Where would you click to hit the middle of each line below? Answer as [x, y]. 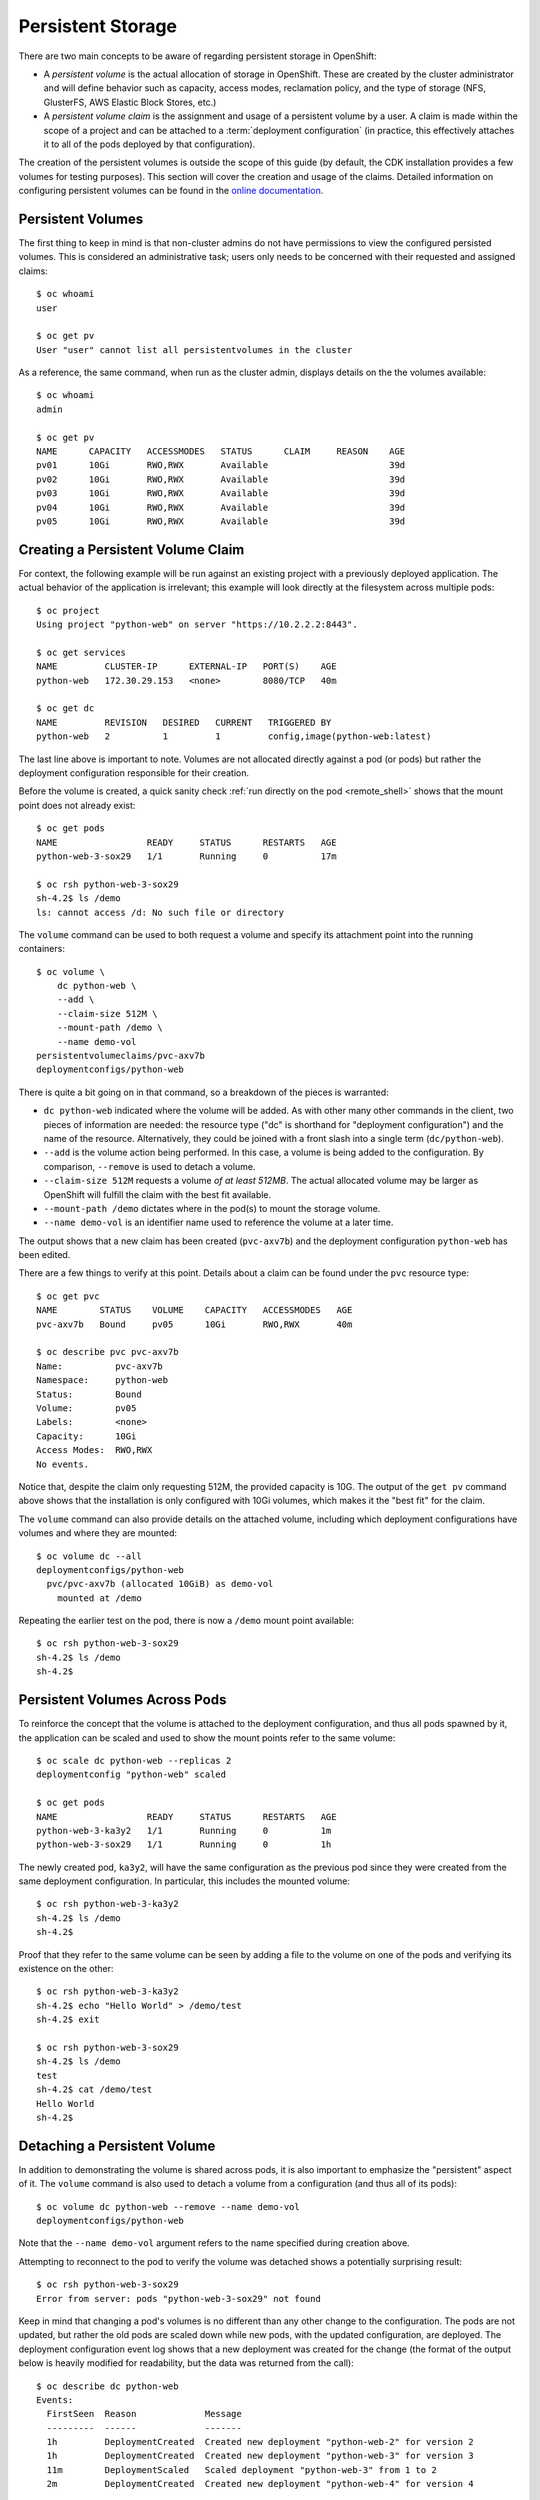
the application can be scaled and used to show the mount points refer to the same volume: [207, 1737]
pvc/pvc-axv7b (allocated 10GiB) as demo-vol [160, 1584]
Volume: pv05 [86, 1408]
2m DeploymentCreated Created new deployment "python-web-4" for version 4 [260, 2484]
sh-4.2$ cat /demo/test [94, 2089]
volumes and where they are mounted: [98, 1533]
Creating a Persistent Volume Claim [131, 549]
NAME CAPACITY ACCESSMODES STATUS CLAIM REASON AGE [221, 451]
